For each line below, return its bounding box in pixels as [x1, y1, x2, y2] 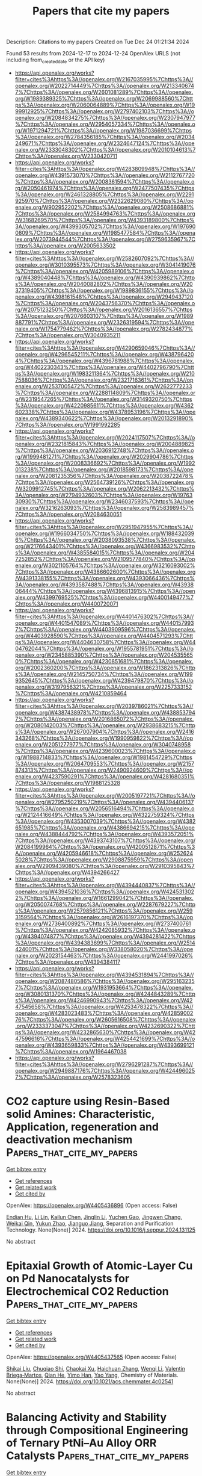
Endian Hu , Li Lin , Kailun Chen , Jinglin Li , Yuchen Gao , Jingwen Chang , [6, 1213, 182, 1220]
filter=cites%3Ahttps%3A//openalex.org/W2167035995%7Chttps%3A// [14, 75, 194, 82]
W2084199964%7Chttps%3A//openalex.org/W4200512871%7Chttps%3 [14, 843, 195, 850]
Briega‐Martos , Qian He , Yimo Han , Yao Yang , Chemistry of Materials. [6, 1371, 179, 1378]
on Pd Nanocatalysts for [6, 1272, 130, 1286]
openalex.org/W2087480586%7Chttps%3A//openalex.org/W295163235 [14, 977, 195, 985]
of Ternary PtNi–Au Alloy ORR [6, 1436, 157, 1450]
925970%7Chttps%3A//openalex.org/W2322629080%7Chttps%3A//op [14, 197, 194, 204]
